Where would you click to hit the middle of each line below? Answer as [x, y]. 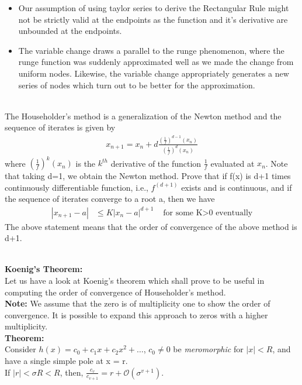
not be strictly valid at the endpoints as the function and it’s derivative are [153, 19]
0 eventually [231, 213]
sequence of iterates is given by [60, 127]
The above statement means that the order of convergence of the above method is [151, 226]
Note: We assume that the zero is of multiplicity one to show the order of [138, 303]
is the [86, 163]
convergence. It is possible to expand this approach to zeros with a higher [136, 314]
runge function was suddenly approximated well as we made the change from [156, 62]
